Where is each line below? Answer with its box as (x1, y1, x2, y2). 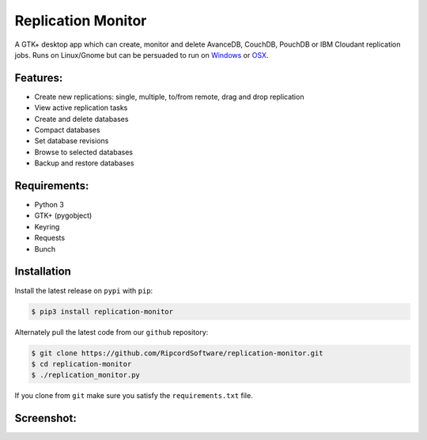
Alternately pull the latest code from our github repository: (14, 327, 209, 336)
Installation (14, 265, 71, 279)
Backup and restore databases (34, 158, 134, 168)
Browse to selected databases (34, 147, 134, 157)
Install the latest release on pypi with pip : (14, 286, 153, 295)
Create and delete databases (34, 114, 129, 123)
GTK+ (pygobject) (34, 211, 93, 221)
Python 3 (34, 200, 65, 210)
